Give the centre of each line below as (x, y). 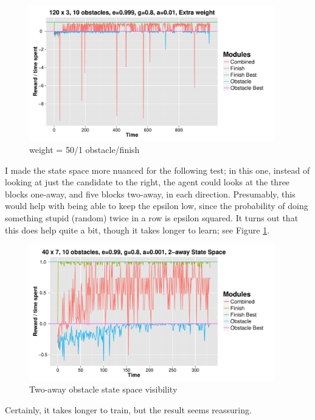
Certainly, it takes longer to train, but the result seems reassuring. (128, 409)
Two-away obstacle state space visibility (103, 389)
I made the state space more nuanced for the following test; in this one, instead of (157, 170)
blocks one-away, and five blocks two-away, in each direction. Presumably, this (150, 194)
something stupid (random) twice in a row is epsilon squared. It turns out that (152, 217)
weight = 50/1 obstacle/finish (85, 150)
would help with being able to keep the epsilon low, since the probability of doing (157, 206)
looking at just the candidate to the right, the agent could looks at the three (147, 182)
